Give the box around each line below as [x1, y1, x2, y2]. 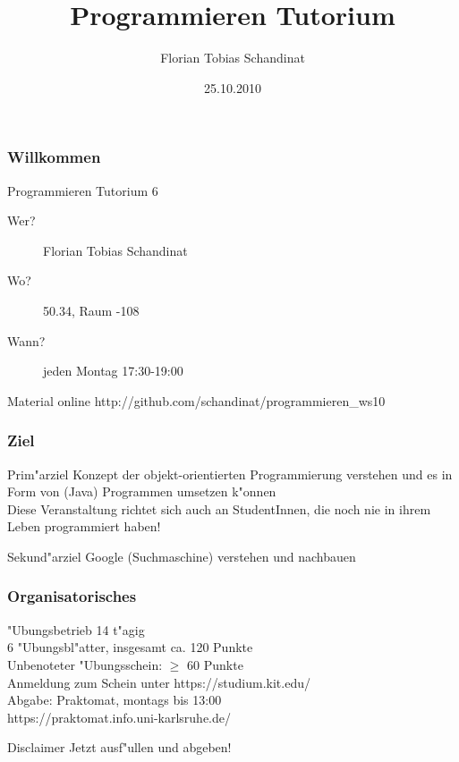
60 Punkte [187, 655, 243, 673]
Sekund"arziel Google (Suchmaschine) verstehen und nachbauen [7, 546, 356, 565]
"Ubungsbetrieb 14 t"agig [7, 620, 145, 639]
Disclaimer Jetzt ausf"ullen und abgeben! [7, 738, 232, 757]
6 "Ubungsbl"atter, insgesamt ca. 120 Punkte [7, 638, 253, 656]
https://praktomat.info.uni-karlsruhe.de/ [7, 707, 232, 726]
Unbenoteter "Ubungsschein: [7, 655, 163, 673]
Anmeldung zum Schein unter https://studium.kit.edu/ [7, 673, 310, 691]
